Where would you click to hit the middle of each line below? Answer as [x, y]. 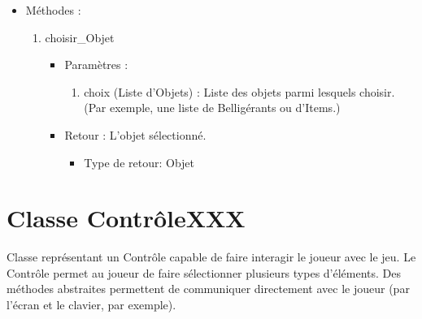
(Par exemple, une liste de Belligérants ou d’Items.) [212, 108]
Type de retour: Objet [139, 162]
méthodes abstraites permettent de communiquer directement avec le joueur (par [208, 289]
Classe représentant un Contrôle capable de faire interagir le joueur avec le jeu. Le [211, 257]
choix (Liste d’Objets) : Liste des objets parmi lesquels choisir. [239, 91]
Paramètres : [96, 65]
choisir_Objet [80, 37]
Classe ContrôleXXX [126, 218]
